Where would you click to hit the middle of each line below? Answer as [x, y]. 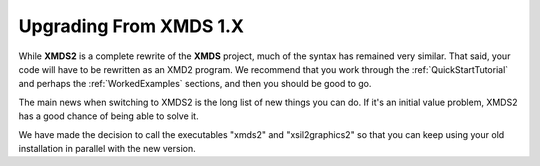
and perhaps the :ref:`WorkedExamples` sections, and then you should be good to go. [195, 84]
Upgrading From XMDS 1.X [131, 26]
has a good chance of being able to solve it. [108, 116]
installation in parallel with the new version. [107, 148]
